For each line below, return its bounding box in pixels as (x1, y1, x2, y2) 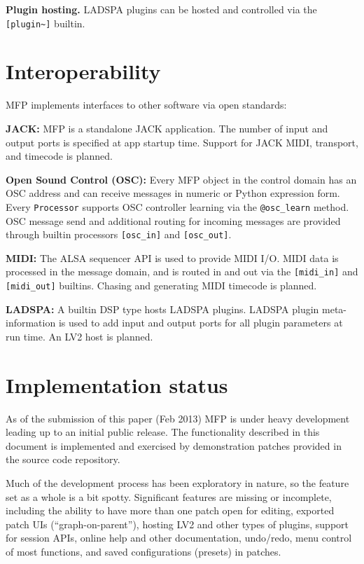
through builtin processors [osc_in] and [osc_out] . (6, 227, 232, 242)
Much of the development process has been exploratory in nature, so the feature (6, 476, 349, 490)
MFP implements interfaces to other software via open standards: (6, 97, 287, 112)
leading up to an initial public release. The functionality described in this (6, 425, 320, 439)
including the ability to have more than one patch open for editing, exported (6, 503, 335, 518)
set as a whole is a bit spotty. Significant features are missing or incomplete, (6, 489, 332, 504)
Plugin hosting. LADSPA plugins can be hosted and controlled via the (6, 2, 317, 16)
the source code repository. (6, 452, 120, 467)
